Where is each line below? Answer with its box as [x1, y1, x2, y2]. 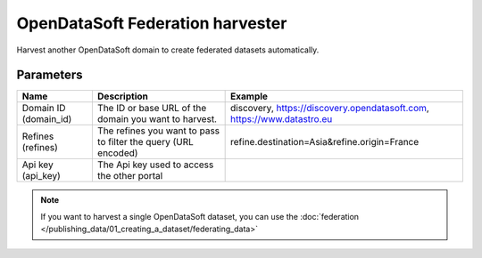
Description [96, 90, 149, 102]
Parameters [16, 68, 83, 83]
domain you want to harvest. [96, 113, 218, 125]
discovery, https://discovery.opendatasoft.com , [230, 102, 430, 115]
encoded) [96, 147, 138, 159]
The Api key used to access [96, 158, 214, 171]
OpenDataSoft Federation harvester [16, 13, 287, 33]
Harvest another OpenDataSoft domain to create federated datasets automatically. [16, 44, 320, 55]
